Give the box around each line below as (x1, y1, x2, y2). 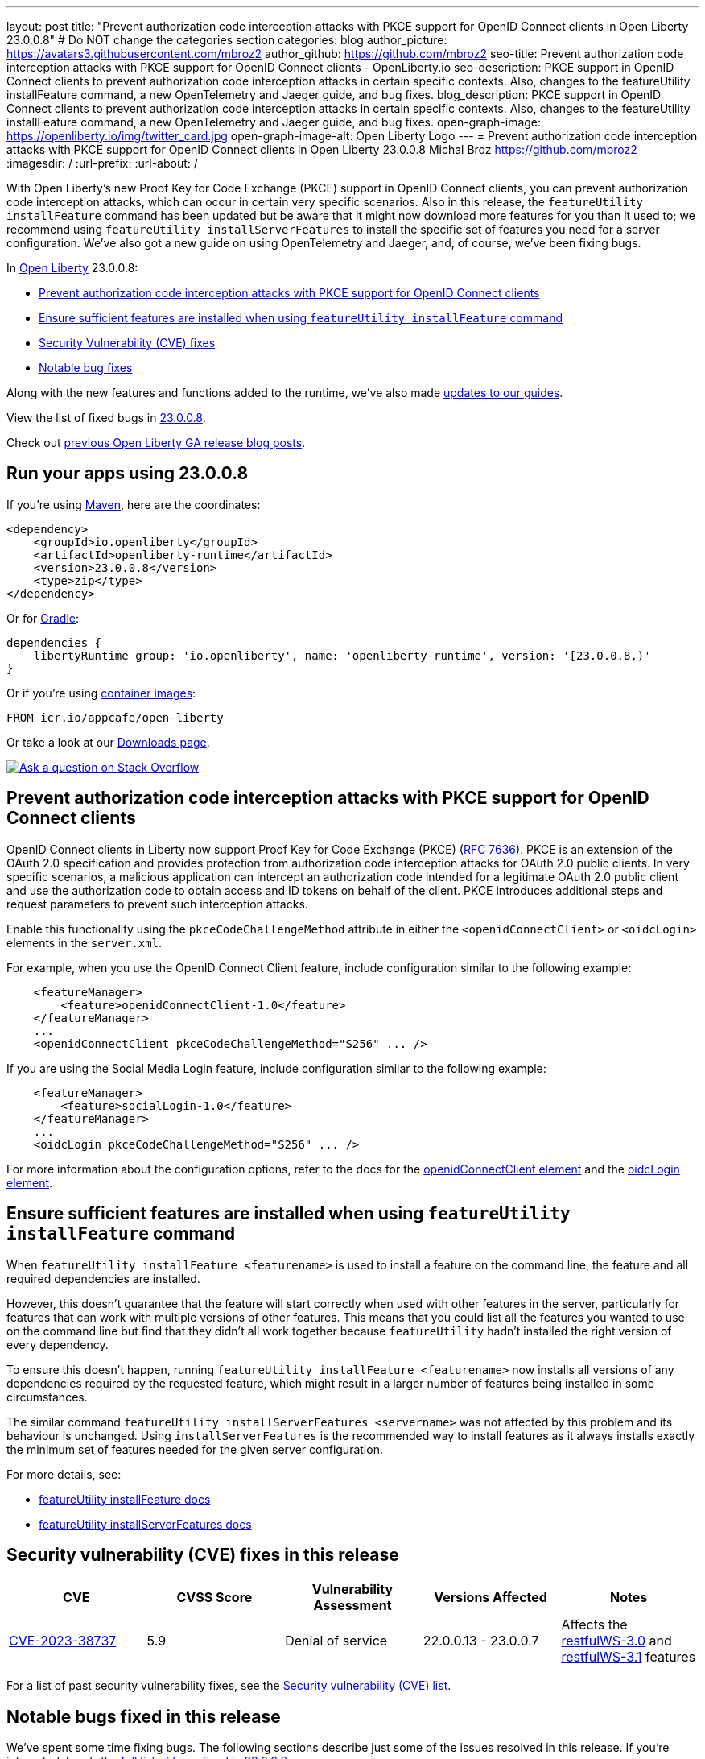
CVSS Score (176, 1589, 253, 1606)
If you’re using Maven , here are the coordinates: (6, 497, 261, 511)
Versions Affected (434, 1589, 547, 1606)
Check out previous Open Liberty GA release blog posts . (6, 436, 306, 449)
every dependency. (6, 1337, 109, 1351)
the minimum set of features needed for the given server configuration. (6, 1442, 383, 1456)
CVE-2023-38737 (9, 1633, 117, 1649)
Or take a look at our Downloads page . (6, 735, 210, 749)
